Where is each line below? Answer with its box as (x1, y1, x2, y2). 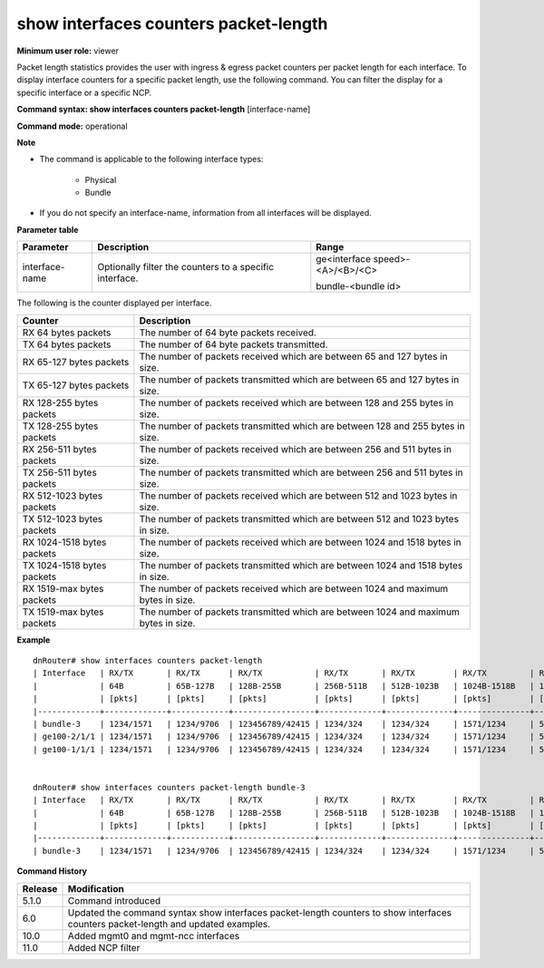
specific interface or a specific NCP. (16, 87, 152, 98)
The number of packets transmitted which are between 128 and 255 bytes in (139, 420, 466, 432)
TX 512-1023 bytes (22, 512, 103, 525)
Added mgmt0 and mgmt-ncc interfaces (67, 929, 240, 942)
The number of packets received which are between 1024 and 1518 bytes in (139, 536, 461, 548)
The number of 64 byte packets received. (139, 326, 317, 339)
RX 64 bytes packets (22, 326, 112, 339)
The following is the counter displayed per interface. (16, 297, 212, 308)
